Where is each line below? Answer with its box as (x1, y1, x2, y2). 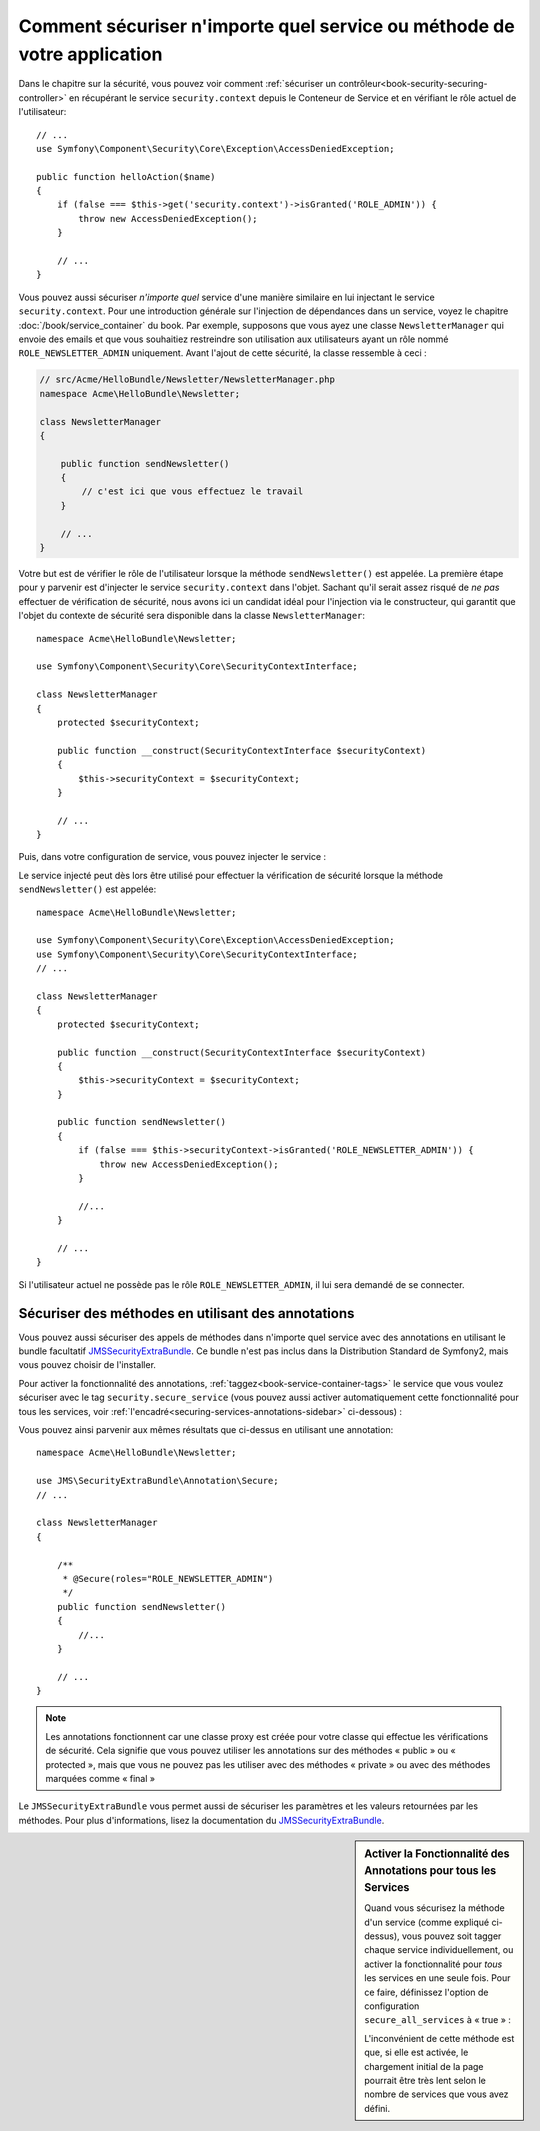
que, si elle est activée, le (364, 2046, 469, 2059)
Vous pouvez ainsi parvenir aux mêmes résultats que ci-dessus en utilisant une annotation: (18, 1424, 394, 1436)
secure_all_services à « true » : (364, 2014, 512, 2026)
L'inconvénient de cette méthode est (364, 2032, 515, 2044)
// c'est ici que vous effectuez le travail (81, 486, 304, 497)
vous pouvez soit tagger (401, 1930, 502, 1942)
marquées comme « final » (45, 1773, 155, 1785)
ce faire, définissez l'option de (364, 1986, 489, 1998)
